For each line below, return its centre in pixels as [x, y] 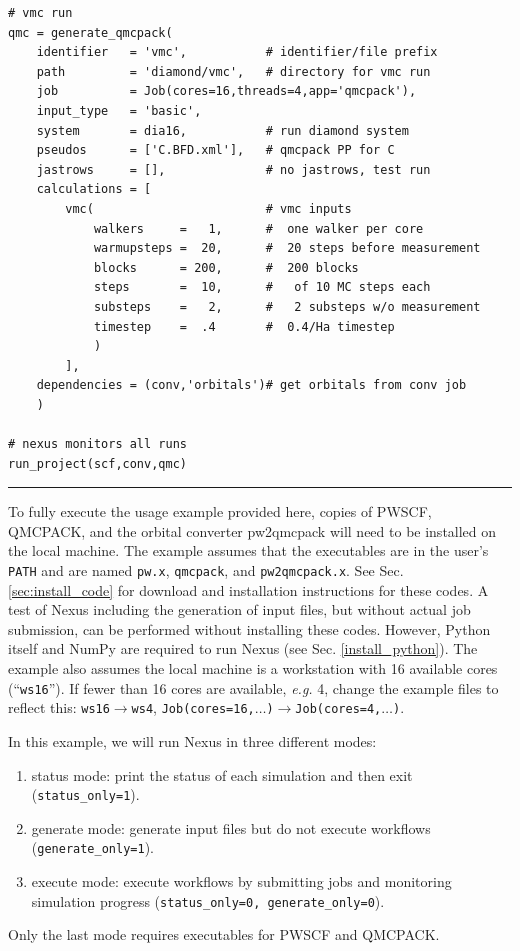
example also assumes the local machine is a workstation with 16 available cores [253, 668]
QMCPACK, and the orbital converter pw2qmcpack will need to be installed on [252, 530]
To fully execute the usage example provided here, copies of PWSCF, [220, 511]
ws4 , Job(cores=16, [193, 707]
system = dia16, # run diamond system [222, 130]
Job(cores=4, [338, 709]
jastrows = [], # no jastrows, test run [233, 169]
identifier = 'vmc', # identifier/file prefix [237, 52]
